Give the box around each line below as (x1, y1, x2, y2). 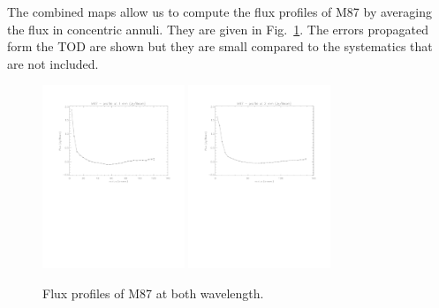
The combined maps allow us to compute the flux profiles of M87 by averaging (7, 3, 432, 20)
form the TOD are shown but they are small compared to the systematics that (7, 37, 433, 56)
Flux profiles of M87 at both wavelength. (42, 283, 264, 302)
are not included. (7, 54, 99, 72)
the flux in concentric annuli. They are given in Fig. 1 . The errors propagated (7, 19, 428, 38)
